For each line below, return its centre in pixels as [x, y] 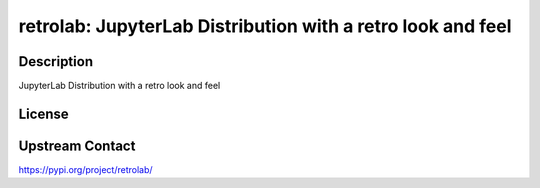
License [43, 113]
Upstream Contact [77, 145]
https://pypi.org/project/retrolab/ [86, 169]
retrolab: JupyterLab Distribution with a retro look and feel [265, 26]
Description [56, 61]
